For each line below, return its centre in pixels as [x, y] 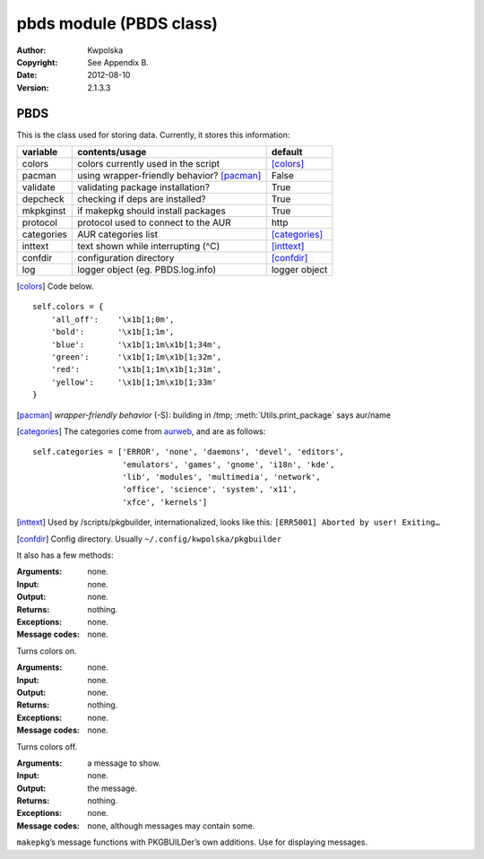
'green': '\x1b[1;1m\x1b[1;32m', [136, 357]
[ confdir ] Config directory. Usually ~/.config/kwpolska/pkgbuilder [149, 539]
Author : [31, 50]
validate [39, 187]
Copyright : [37, 62]
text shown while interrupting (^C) [149, 247]
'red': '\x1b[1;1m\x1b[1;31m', [136, 369]
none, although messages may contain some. [171, 826]
